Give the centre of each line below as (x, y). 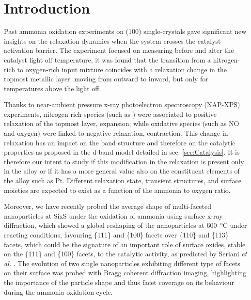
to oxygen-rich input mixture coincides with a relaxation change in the (122, 69)
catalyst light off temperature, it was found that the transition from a (108, 59)
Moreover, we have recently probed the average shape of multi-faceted (108, 206)
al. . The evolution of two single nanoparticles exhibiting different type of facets (122, 263)
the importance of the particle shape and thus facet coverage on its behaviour (119, 282)
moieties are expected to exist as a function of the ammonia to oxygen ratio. (117, 190)
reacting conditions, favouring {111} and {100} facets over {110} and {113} (116, 235)
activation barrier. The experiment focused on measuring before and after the (119, 50)
